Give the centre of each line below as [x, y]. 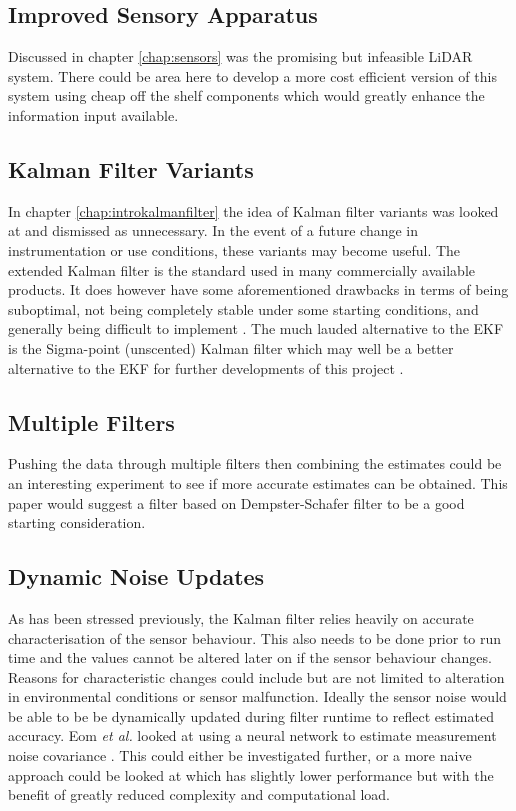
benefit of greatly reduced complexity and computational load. [199, 794]
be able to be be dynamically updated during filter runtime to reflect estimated [251, 715]
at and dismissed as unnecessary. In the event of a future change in [213, 230]
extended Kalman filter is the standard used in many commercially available [242, 269]
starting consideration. [77, 522]
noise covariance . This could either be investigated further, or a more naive [240, 755]
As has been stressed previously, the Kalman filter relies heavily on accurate [241, 617]
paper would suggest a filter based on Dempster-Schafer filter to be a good [236, 502]
